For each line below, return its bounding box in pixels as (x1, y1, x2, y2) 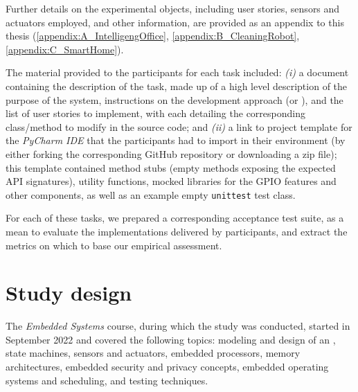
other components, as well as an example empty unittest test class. (6, 187, 296, 202)
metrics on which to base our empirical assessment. (6, 238, 222, 252)
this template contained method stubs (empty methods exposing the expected (6, 160, 336, 175)
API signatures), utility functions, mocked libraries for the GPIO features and (6, 174, 337, 188)
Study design (6, 278, 132, 307)
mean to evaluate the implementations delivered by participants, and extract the (6, 224, 348, 238)
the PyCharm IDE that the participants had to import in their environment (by (6, 133, 346, 148)
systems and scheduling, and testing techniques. (6, 373, 208, 387)
